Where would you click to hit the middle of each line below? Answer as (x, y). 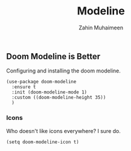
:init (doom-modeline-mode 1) (49, 92)
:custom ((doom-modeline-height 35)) (59, 98)
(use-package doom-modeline (41, 82)
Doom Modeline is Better (53, 56)
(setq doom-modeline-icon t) (43, 142)
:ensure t (24, 87)
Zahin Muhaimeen (101, 28)
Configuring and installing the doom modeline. (64, 71)
